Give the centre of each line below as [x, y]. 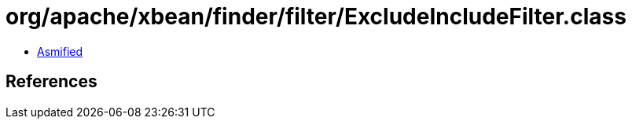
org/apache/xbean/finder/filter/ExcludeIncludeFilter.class [316, 17]
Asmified [60, 51]
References [51, 82]
